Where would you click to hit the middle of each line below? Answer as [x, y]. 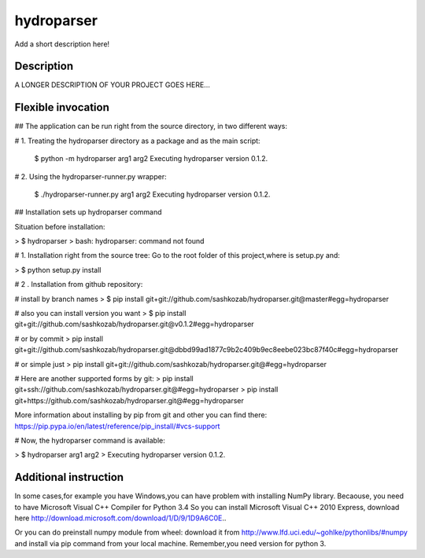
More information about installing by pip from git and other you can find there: [141, 415]
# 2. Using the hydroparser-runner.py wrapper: [91, 176]
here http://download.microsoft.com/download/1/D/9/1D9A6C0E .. [120, 518]
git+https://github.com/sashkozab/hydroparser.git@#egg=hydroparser [129, 400]
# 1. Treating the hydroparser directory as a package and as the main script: [137, 141]
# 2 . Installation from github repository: [79, 285]
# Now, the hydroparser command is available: [90, 440]
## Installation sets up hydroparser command [88, 212]
